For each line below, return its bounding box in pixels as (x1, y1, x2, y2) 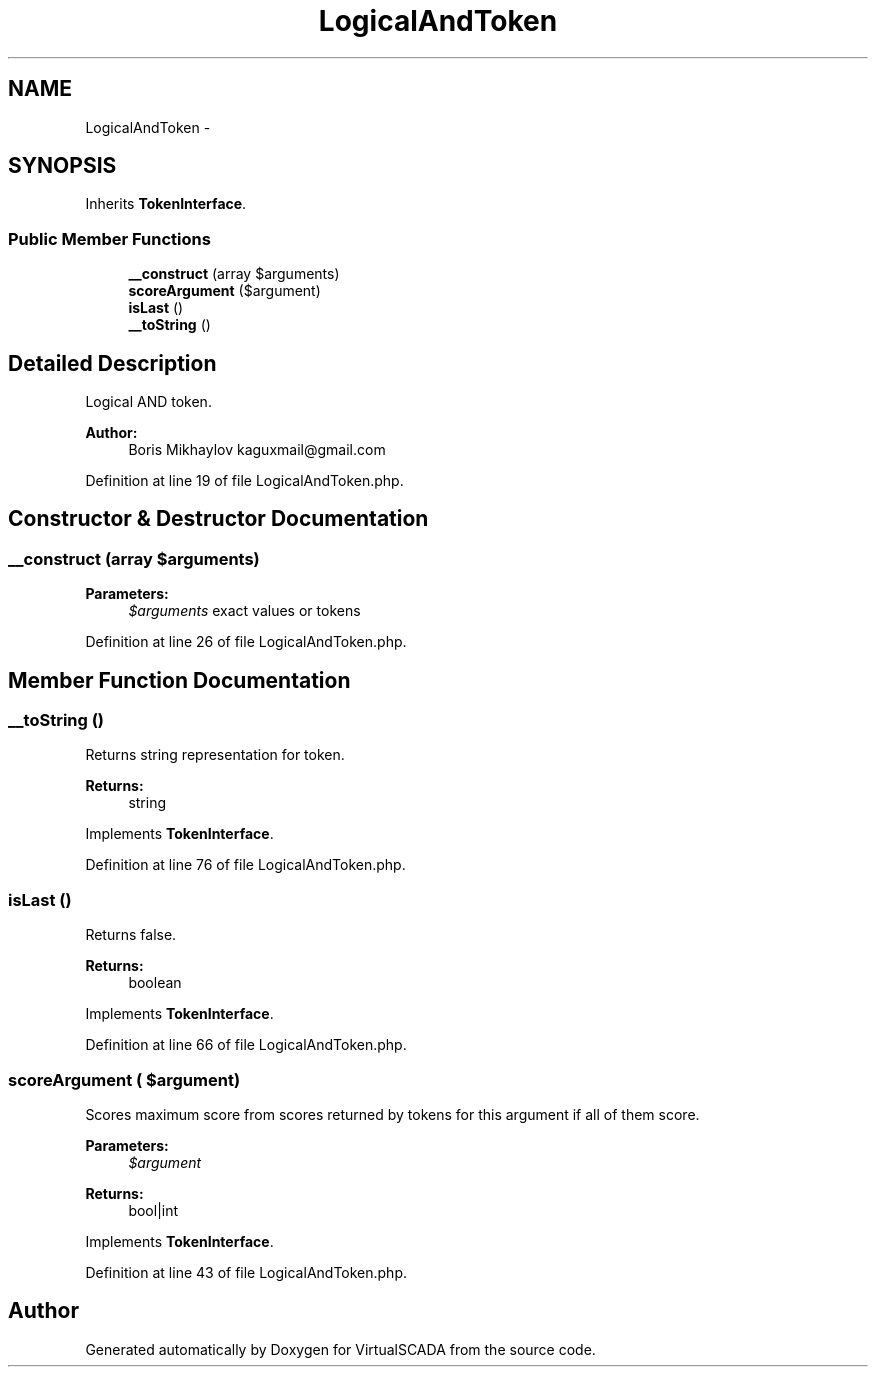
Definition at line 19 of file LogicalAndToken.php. (85, 472, 404, 490)
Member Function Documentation (8, 667, 351, 693)
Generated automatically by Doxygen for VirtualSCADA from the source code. (85, 1340, 596, 1358)
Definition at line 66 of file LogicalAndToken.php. (85, 1036, 407, 1054)
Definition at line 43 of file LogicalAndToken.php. (85, 1263, 408, 1281)
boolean (128, 974, 182, 992)
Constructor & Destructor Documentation (8, 506, 429, 532)
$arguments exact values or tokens (128, 602, 361, 620)
